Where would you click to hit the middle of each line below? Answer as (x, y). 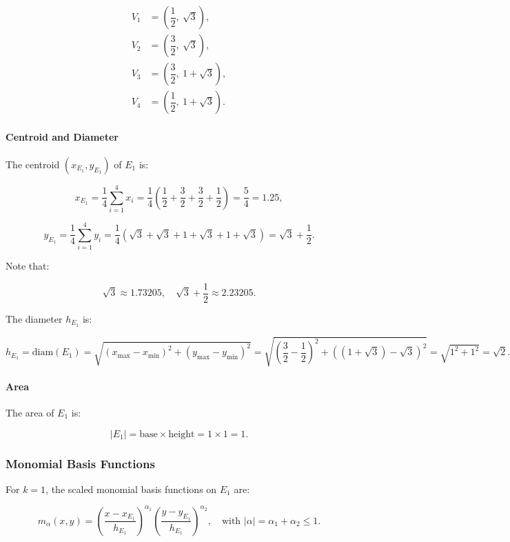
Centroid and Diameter (62, 136)
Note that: (28, 266)
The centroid (33, 164)
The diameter (34, 318)
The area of (30, 413)
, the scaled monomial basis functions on (131, 489)
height (182, 434)
